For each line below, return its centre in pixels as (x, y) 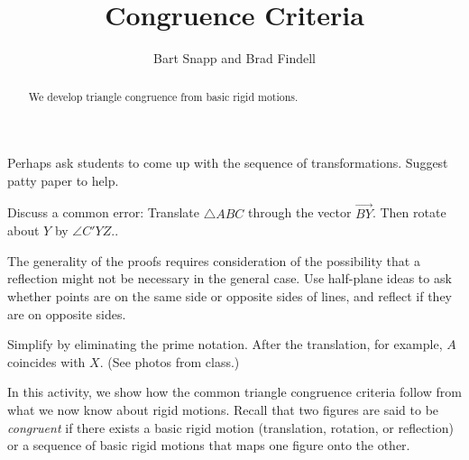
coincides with (46, 361)
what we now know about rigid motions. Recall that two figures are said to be (223, 409)
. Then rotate (409, 212)
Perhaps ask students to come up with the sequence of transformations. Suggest (228, 163)
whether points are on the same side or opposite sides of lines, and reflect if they (230, 295)
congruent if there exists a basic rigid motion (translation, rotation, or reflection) (230, 427)
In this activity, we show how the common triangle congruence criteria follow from (234, 392)
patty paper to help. (63, 180)
